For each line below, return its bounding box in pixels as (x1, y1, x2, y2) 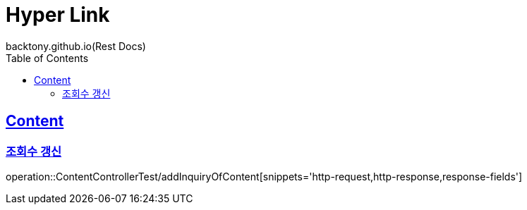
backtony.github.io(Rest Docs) (6, 39, 146, 52)
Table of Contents (6, 51, 89, 64)
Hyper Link (6, 3, 110, 27)
